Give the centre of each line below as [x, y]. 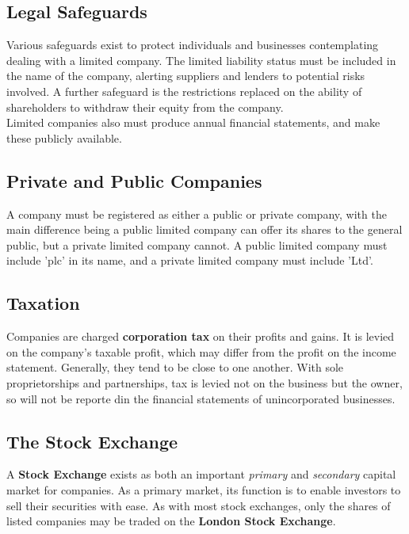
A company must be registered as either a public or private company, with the [197, 214]
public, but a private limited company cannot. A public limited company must [197, 244]
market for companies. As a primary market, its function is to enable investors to [204, 489]
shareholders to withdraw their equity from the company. [145, 107]
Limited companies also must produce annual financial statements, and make [193, 122]
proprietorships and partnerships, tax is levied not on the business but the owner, [204, 382]
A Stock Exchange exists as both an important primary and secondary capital [201, 474]
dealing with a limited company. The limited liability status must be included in [201, 60]
